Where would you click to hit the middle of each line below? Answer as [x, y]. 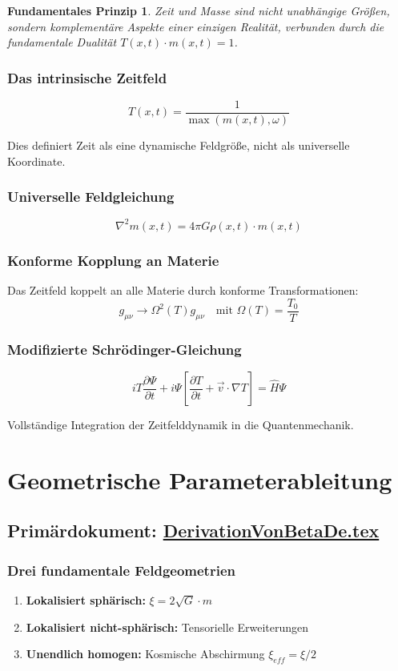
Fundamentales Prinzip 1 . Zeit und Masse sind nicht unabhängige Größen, [199, 10]
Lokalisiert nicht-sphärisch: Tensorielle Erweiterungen [167, 627]
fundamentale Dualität [62, 42]
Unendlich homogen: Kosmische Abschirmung [145, 654]
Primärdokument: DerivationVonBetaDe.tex [193, 530]
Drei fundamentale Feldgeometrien [121, 570]
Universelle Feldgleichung [91, 197]
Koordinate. [36, 161]
